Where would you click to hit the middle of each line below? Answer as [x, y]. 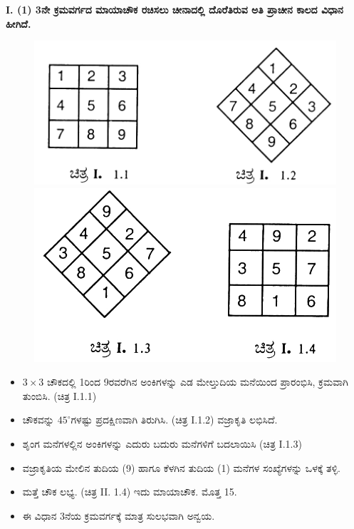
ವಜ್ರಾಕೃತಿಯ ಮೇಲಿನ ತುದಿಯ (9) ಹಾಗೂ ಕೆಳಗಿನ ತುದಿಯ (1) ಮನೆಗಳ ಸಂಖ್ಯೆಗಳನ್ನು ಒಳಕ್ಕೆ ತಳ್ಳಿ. [181, 467]
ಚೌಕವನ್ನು [38, 420]
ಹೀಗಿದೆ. [19, 23]
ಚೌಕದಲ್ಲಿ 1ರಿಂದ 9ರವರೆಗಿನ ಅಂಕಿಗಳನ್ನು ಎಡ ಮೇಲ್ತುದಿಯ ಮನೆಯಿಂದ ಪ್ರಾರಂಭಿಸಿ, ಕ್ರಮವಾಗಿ [198, 382]
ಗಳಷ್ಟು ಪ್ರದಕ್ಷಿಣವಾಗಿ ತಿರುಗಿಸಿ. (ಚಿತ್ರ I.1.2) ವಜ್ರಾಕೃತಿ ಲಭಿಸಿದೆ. [174, 420]
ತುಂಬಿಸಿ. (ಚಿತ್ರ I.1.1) [59, 395]
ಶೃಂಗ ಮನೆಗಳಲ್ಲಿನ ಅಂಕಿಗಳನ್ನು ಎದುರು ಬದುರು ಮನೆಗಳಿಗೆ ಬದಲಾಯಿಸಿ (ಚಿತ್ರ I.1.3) [162, 444]
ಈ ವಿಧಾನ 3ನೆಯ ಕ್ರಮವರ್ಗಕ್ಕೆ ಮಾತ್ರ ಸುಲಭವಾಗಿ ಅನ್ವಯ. [119, 515]
